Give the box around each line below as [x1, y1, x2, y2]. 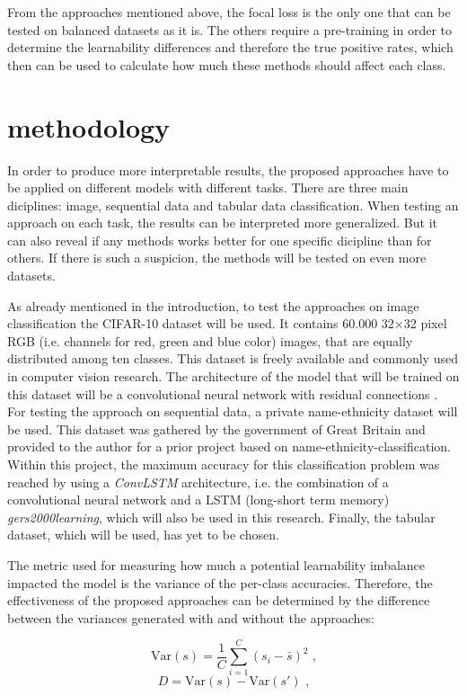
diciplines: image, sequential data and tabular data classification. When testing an [7, 195, 459, 214]
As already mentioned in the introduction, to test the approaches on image [7, 296, 419, 315]
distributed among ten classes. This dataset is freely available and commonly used [7, 349, 458, 368]
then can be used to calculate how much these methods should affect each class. [7, 55, 446, 74]
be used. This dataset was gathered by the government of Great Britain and [7, 419, 426, 438]
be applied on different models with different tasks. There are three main [7, 178, 409, 197]
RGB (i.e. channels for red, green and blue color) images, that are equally [7, 331, 413, 350]
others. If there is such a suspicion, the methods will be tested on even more [7, 248, 427, 267]
